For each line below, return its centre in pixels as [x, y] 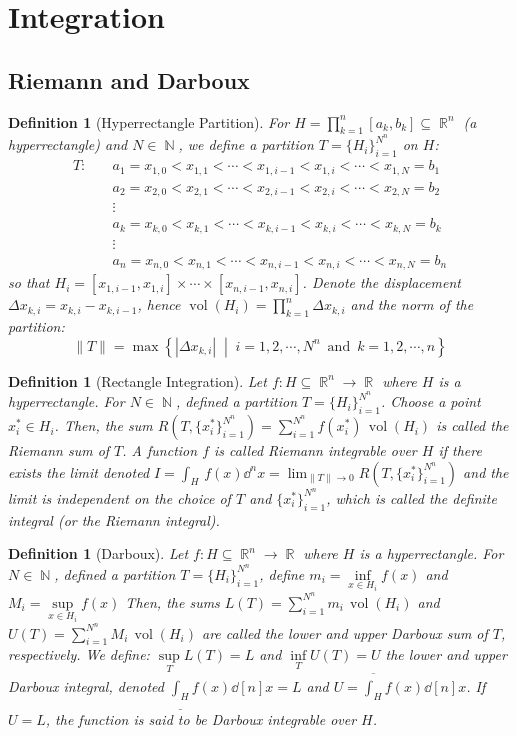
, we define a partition [246, 144]
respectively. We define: [79, 654]
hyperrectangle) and [68, 144]
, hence [159, 304]
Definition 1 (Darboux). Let [98, 553]
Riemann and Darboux [129, 79]
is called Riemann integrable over [315, 450]
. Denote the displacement [381, 282]
